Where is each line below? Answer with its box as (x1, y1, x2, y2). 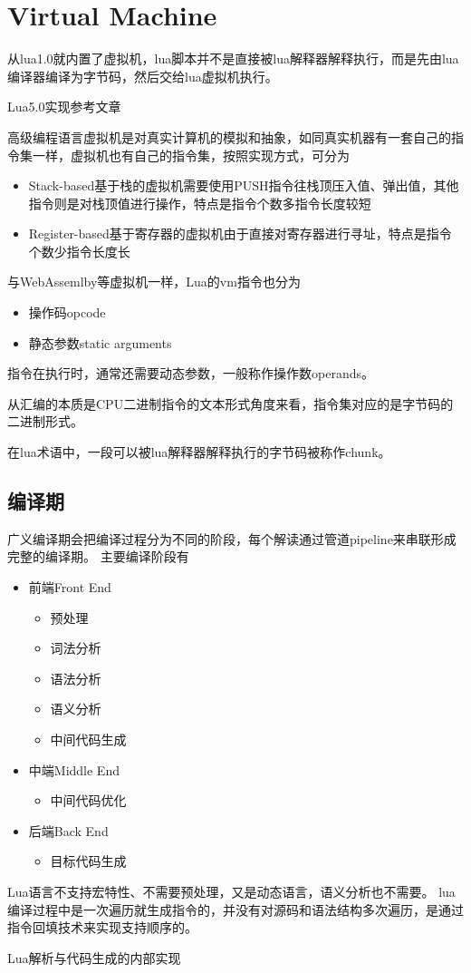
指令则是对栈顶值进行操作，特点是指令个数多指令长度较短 (28, 193, 371, 212)
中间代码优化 (50, 791, 127, 810)
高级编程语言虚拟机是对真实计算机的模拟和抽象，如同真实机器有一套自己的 (7, 127, 451, 146)
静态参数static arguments (28, 333, 172, 352)
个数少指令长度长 (28, 241, 130, 260)
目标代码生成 (50, 851, 127, 871)
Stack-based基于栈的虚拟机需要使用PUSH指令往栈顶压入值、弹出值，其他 (28, 176, 459, 195)
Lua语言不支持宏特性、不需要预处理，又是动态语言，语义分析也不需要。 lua (7, 881, 456, 900)
